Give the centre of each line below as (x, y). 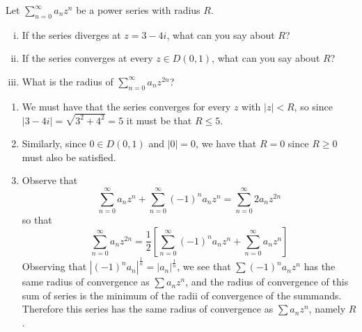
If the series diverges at (71, 34)
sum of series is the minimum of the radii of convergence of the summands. (182, 295)
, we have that (226, 143)
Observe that (50, 180)
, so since (313, 106)
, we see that (204, 266)
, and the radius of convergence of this (267, 282)
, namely (327, 309)
